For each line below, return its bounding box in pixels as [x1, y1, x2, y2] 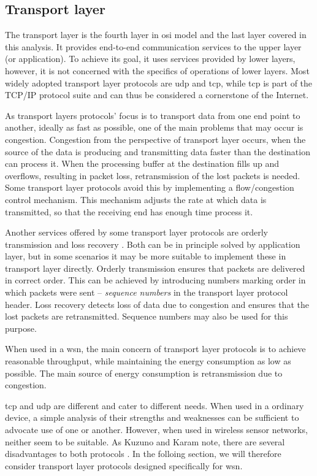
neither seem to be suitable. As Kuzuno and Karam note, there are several [5, 435, 285, 448]
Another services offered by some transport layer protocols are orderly [5, 226, 268, 239]
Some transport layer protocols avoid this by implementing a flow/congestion [5, 181, 294, 194]
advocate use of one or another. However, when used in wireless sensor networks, [5, 423, 308, 436]
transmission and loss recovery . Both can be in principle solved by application [5, 237, 300, 250]
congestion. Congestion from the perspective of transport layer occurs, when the [5, 132, 306, 145]
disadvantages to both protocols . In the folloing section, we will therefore [5, 447, 281, 460]
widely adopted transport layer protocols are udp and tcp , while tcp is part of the [5, 76, 313, 89]
